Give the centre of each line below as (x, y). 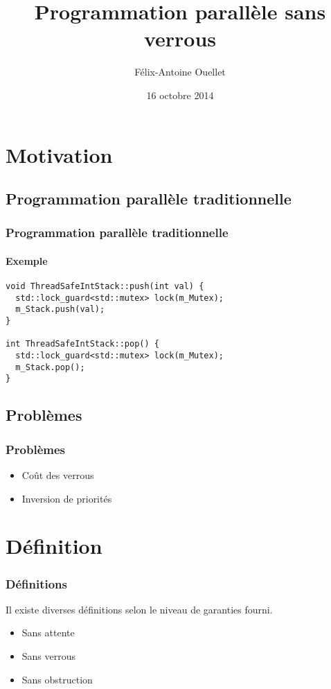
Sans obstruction (57, 679)
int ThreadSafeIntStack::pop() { (82, 344)
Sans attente (48, 633)
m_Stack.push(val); (60, 309)
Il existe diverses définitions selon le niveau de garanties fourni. (139, 609)
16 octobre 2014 (180, 95)
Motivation (59, 154)
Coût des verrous (58, 475)
